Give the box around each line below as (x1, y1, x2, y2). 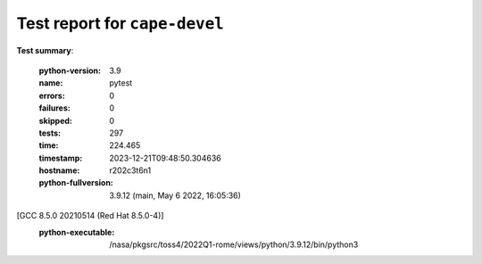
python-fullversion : (38, 177, 113, 188)
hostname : (38, 165, 80, 176)
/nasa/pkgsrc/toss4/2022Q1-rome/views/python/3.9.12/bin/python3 (109, 239, 359, 250)
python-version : (38, 65, 102, 76)
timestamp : (38, 153, 83, 163)
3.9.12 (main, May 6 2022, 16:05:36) (109, 190, 241, 201)
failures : (38, 103, 71, 113)
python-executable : (38, 227, 115, 237)
